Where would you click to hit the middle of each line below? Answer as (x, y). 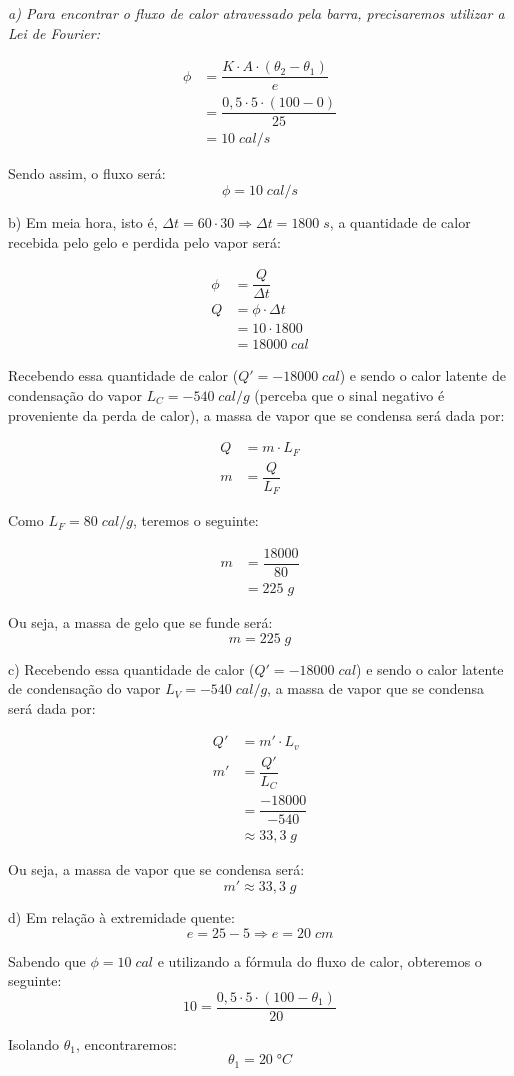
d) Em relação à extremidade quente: (121, 917)
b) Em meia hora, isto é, (83, 222)
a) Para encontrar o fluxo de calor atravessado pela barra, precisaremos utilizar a (256, 13)
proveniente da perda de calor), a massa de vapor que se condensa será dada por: (256, 414)
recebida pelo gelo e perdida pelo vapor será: (144, 241)
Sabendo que (47, 960)
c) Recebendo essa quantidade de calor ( (131, 668)
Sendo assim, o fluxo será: (87, 173)
